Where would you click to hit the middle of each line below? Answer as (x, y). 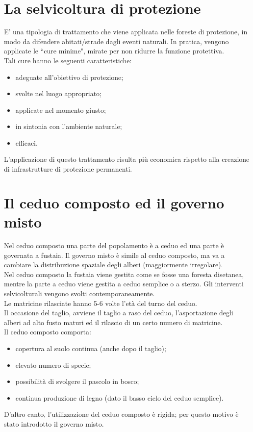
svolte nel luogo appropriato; (58, 93)
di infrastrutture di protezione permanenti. (68, 169)
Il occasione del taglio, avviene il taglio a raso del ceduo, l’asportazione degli (119, 313)
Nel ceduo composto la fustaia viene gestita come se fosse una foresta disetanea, (124, 274)
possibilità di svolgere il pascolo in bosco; (77, 381)
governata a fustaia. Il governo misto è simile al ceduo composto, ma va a (114, 255)
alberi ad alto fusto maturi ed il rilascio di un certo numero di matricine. (113, 322)
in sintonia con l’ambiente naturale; (69, 126)
